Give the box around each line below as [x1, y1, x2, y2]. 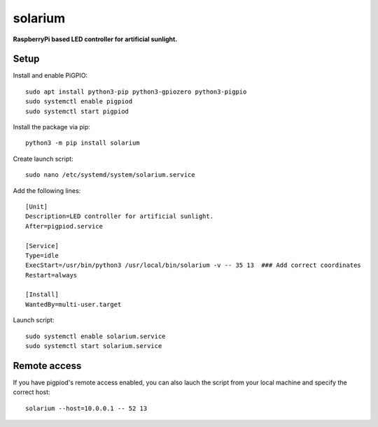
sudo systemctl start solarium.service [25, 342, 162, 350]
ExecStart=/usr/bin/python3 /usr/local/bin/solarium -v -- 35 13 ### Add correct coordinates [25, 261, 362, 269]
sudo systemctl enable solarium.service [25, 332, 166, 340]
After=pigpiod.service [25, 222, 104, 230]
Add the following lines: [13, 186, 81, 195]
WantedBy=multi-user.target [25, 301, 122, 308]
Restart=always [25, 271, 78, 279]
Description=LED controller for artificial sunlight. [25, 212, 213, 220]
